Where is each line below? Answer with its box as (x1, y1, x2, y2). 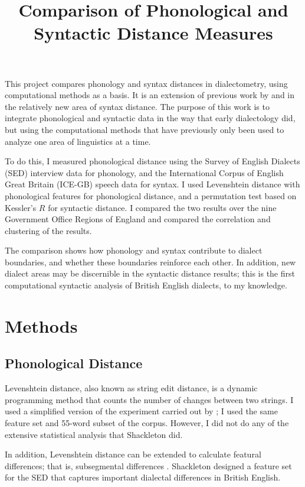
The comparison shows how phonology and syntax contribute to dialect (5, 244, 263, 257)
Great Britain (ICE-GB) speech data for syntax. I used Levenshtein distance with (5, 178, 300, 190)
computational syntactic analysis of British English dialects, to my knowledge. (5, 279, 287, 291)
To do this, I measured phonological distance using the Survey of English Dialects (5, 155, 300, 167)
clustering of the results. (5, 224, 92, 236)
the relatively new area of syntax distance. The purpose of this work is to (5, 100, 270, 112)
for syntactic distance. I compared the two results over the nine (48, 201, 277, 213)
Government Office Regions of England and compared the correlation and (5, 213, 271, 225)
